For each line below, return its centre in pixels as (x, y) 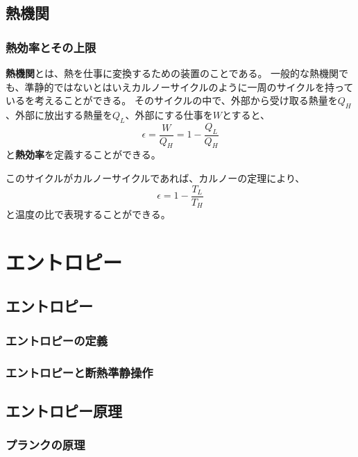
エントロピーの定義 (57, 340)
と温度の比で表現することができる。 (88, 214)
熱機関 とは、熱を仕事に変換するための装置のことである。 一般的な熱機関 (172, 73)
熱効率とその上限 (51, 47)
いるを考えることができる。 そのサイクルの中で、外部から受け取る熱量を (172, 100)
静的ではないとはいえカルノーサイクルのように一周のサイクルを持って (194, 86)
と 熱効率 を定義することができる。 (83, 155)
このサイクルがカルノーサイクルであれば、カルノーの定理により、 (155, 178)
